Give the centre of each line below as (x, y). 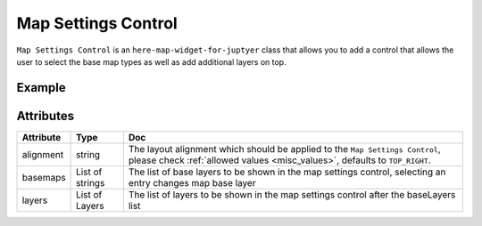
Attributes (46, 116)
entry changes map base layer (192, 182)
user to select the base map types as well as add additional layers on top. (151, 61)
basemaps (44, 177)
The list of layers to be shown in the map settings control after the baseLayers (292, 194)
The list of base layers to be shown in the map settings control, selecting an (287, 172)
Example (41, 88)
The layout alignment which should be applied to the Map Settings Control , (284, 149)
